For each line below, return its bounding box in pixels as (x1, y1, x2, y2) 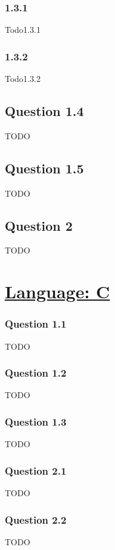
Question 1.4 (5, 102, 84, 120)
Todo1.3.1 (5, 23, 41, 36)
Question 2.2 (5, 512, 67, 527)
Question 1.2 (5, 365, 67, 380)
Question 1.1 (5, 316, 67, 331)
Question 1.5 (5, 158, 84, 177)
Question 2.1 (5, 463, 67, 478)
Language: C (5, 279, 110, 304)
